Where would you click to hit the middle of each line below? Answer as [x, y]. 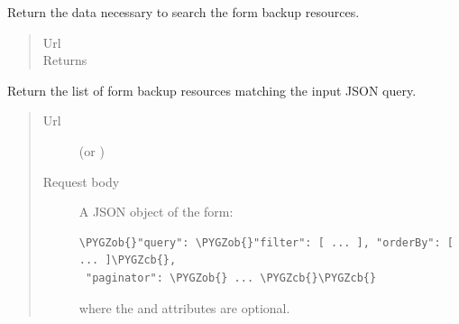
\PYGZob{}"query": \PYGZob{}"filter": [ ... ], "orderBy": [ [266, 242]
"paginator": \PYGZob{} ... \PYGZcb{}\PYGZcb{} [231, 278]
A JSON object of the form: [156, 212]
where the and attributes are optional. [184, 307]
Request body [81, 181]
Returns [65, 60]
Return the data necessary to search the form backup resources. [184, 12]
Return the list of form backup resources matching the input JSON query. [212, 90]
